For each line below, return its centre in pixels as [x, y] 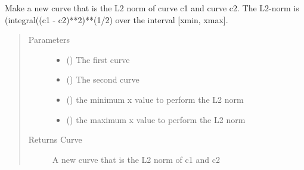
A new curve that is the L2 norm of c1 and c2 [136, 159]
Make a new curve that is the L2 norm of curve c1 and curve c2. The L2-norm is [152, 8]
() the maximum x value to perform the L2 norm [156, 119]
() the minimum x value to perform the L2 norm [155, 99]
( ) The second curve [103, 79]
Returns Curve [55, 139]
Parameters [49, 40]
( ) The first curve [98, 59]
